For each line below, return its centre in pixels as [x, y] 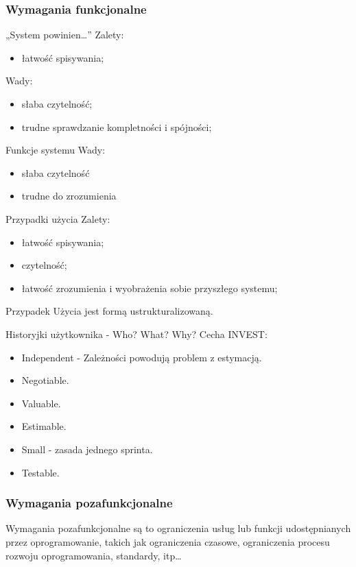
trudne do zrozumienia [69, 196]
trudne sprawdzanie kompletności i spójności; [117, 126]
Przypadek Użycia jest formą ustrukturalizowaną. [109, 311]
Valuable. [41, 403]
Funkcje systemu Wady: [56, 150]
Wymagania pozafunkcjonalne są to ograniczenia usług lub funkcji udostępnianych [178, 528]
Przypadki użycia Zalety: [58, 218]
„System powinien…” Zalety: [65, 35]
